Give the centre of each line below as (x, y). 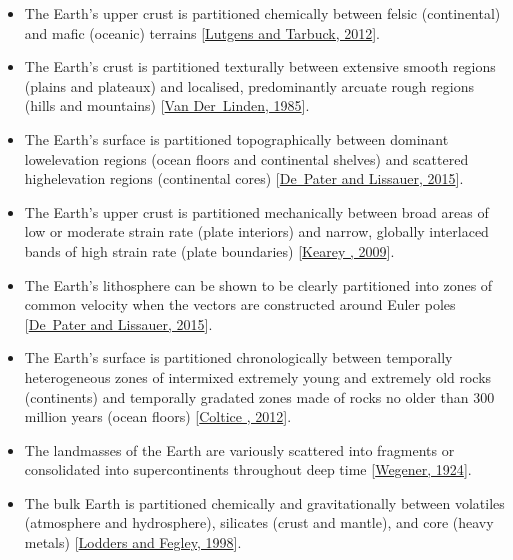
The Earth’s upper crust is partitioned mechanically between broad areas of (256, 211)
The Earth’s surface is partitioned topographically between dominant (236, 138)
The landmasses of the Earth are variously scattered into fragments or (239, 449)
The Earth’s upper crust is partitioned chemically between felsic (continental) (262, 13)
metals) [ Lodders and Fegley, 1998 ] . (133, 542)
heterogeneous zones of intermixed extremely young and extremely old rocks (258, 376)
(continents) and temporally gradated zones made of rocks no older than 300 (259, 396)
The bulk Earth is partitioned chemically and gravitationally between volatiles (264, 502)
